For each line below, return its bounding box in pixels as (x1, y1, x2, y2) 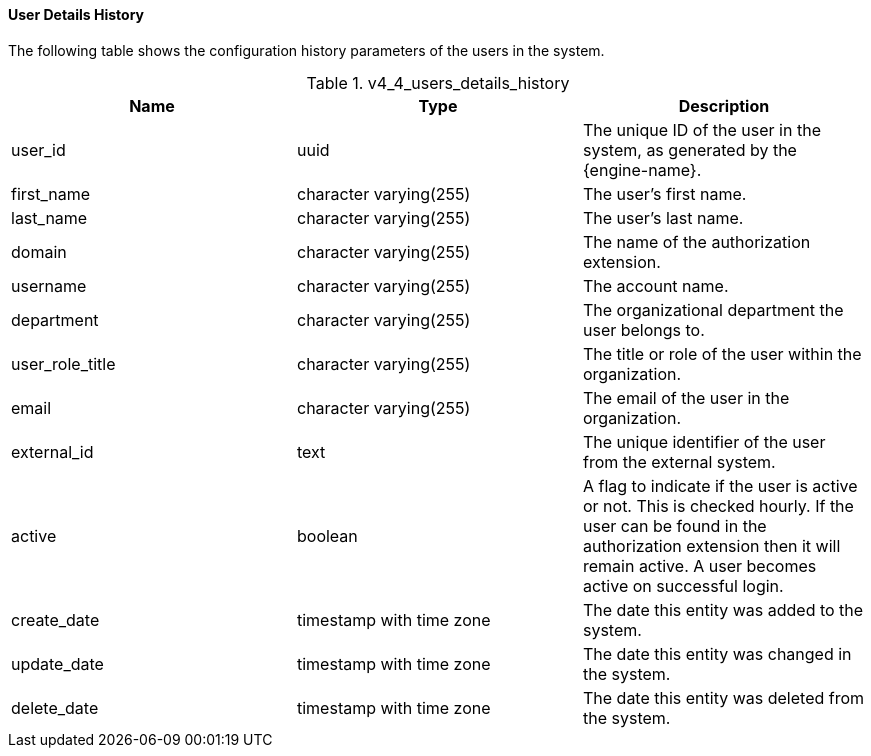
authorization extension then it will (582, 535, 841, 556)
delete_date (11, 697, 99, 718)
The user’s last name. (582, 207, 744, 228)
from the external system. (582, 451, 776, 472)
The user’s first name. (582, 183, 747, 204)
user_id (11, 139, 66, 160)
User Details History (8, 6, 144, 23)
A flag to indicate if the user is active (582, 475, 858, 496)
